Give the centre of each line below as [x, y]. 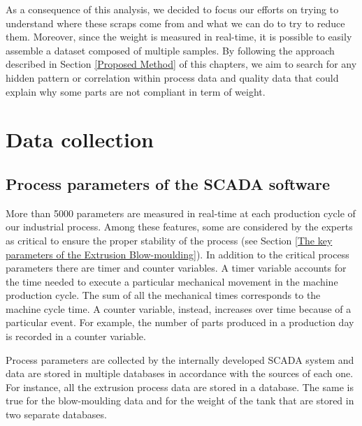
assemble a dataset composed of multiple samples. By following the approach [170, 50]
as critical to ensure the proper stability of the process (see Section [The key [169, 240]
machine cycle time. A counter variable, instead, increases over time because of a [179, 308]
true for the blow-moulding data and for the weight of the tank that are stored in [180, 401]
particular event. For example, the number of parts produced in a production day [180, 322]
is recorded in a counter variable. [76, 336]
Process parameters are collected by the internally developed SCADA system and [180, 359]
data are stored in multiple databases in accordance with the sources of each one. [180, 373]
